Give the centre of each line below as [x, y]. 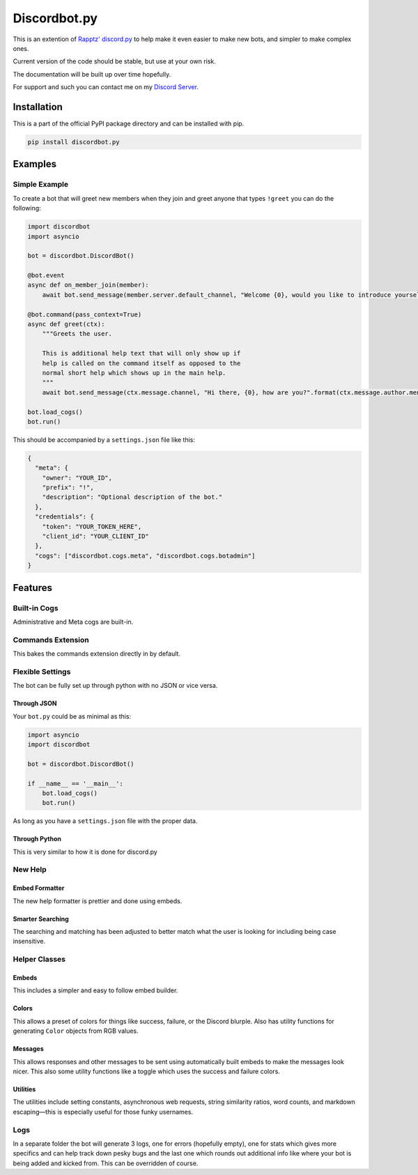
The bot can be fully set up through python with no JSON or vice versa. [115, 686]
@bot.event [46, 276]
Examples [35, 164]
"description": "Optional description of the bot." [132, 497]
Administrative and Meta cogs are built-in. [73, 622]
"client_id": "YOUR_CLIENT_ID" [95, 536]
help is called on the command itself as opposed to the [141, 363]
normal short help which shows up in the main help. [134, 373]
